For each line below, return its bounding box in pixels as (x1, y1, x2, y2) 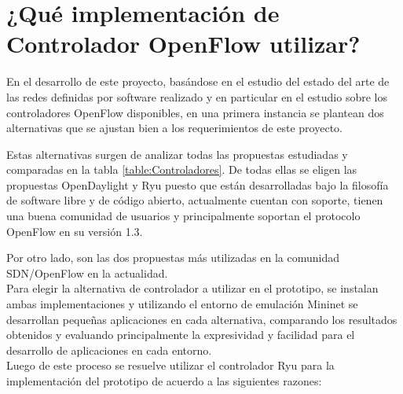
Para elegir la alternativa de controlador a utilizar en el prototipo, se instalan (6, 280, 379, 296)
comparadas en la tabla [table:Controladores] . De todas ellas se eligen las (6, 161, 357, 178)
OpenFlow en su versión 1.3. (6, 223, 143, 239)
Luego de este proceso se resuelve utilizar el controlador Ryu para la (6, 357, 335, 374)
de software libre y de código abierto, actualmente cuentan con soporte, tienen (6, 192, 383, 208)
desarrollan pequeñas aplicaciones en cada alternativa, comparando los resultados (6, 311, 398, 327)
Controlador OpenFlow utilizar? (6, 28, 361, 60)
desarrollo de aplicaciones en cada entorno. (6, 341, 212, 358)
